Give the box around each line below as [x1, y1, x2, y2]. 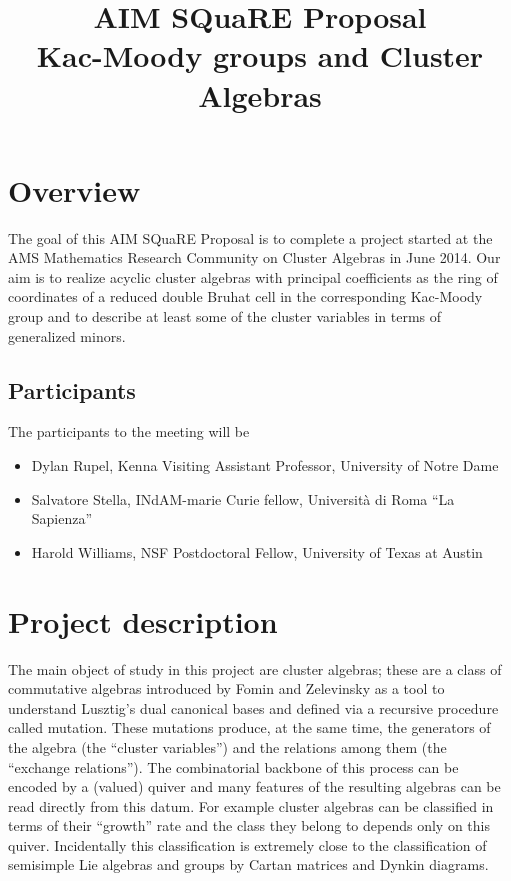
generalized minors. [8, 325, 126, 346]
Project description [8, 600, 278, 641]
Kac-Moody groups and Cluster [36, 35, 484, 76]
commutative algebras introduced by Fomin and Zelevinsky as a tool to [8, 678, 445, 699]
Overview [8, 169, 141, 210]
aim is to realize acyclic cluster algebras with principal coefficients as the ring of [8, 266, 498, 287]
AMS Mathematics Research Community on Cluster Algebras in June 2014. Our [8, 247, 501, 268]
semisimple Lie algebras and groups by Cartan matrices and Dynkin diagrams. [8, 854, 489, 875]
